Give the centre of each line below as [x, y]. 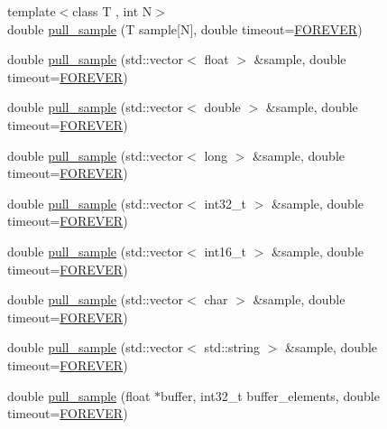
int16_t [226, 251]
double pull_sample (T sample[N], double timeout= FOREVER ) [185, 28]
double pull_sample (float [79, 395]
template [32, 11]
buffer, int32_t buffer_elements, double [270, 395]
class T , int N [112, 11]
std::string [232, 347]
